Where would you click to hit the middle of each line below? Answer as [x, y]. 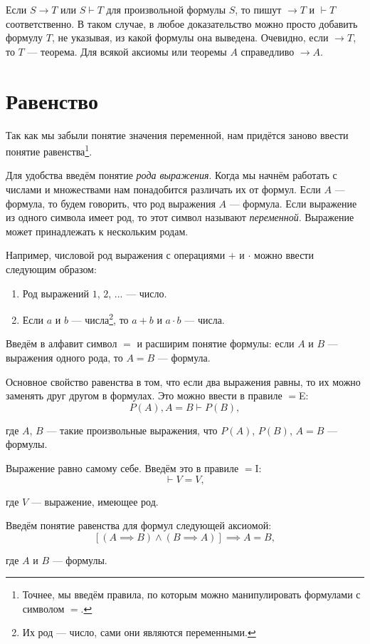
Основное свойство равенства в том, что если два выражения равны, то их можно [183, 381]
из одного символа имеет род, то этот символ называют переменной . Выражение [180, 217]
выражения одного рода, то [64, 357]
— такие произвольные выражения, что [132, 430]
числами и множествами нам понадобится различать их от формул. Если [163, 189]
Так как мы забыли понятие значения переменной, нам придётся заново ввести [177, 134]
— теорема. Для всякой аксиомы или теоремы [127, 51]
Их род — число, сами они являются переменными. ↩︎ [139, 632]
